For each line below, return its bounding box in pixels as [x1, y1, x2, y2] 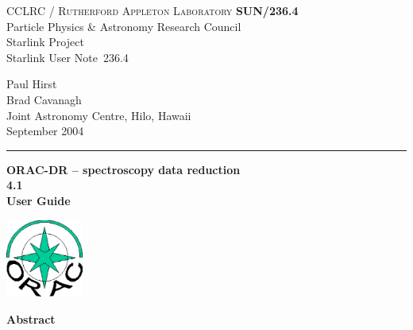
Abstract [6, 310, 56, 327]
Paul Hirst [6, 76, 57, 92]
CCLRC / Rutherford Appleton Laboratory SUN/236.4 [6, 2, 299, 18]
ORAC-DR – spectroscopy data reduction [6, 161, 241, 177]
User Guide [6, 192, 71, 208]
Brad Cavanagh [6, 91, 82, 107]
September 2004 [6, 122, 84, 139]
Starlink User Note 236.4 [6, 49, 129, 65]
